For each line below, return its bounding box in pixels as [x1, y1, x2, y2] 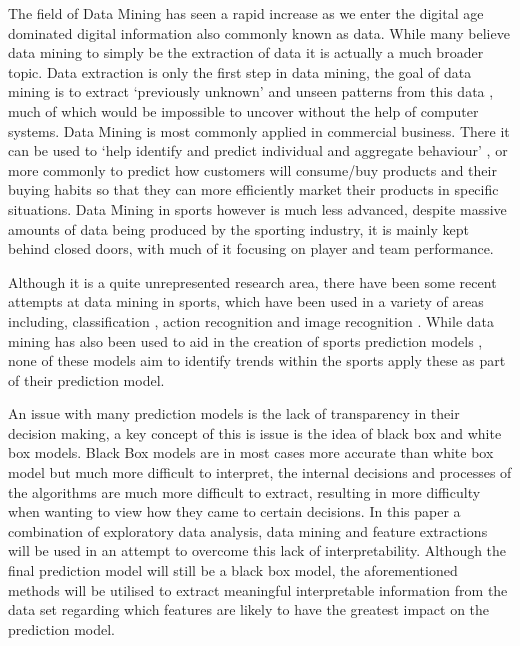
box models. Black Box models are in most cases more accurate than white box [8, 442, 494, 463]
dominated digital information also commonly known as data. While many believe [8, 22, 510, 43]
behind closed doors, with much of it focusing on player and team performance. [8, 238, 494, 259]
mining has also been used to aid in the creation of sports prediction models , [8, 330, 483, 351]
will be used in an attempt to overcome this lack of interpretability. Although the [8, 540, 507, 561]
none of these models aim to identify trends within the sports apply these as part [8, 350, 506, 371]
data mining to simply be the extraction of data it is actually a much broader [8, 42, 484, 63]
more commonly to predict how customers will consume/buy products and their [8, 159, 497, 180]
